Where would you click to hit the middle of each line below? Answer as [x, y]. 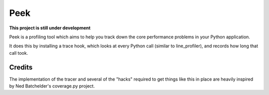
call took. [19, 53]
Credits [21, 67]
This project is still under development [50, 28]
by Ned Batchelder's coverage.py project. [52, 86]
